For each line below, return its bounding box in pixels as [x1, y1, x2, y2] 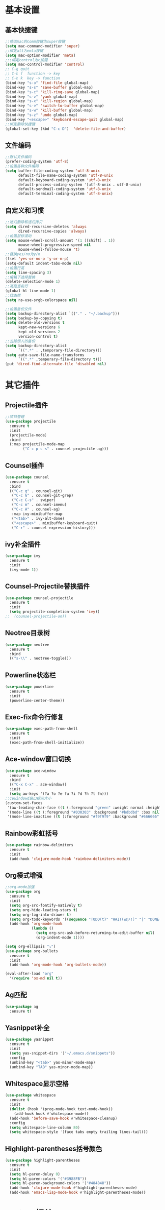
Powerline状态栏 [5, 671, 56, 679]
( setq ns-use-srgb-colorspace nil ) [5, 297, 78, 303]
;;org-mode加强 [5, 885, 35, 890]
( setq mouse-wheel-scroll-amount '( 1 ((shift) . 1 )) [5, 238, 115, 243]
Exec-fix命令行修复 [5, 713, 64, 721]
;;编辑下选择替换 [5, 274, 35, 279]
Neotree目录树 [5, 629, 50, 637]
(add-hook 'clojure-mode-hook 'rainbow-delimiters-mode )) [9, 856, 131, 861]
